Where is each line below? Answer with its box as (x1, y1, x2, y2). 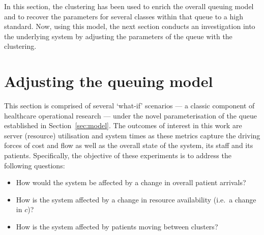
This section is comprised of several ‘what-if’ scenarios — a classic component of (4, 100, 255, 111)
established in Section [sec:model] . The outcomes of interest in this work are (4, 120, 242, 131)
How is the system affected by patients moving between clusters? (16, 221, 218, 232)
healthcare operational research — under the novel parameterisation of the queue (4, 110, 257, 121)
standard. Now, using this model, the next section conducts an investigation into (4, 21, 255, 32)
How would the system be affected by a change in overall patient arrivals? (16, 177, 246, 188)
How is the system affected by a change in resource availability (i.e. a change (16, 194, 256, 204)
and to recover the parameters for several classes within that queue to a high (4, 11, 243, 21)
